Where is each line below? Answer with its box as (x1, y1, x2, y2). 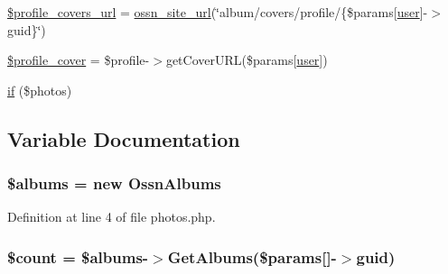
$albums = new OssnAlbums (7, 172, 221, 195)
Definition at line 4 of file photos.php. (7, 207, 216, 226)
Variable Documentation (7, 124, 240, 152)
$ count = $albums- (7, 245, 149, 268)
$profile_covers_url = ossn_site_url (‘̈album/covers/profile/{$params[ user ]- (7, 3, 428, 21)
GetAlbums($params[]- (167, 245, 337, 268)
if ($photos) (7, 80, 72, 99)
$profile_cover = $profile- (7, 50, 150, 69)
